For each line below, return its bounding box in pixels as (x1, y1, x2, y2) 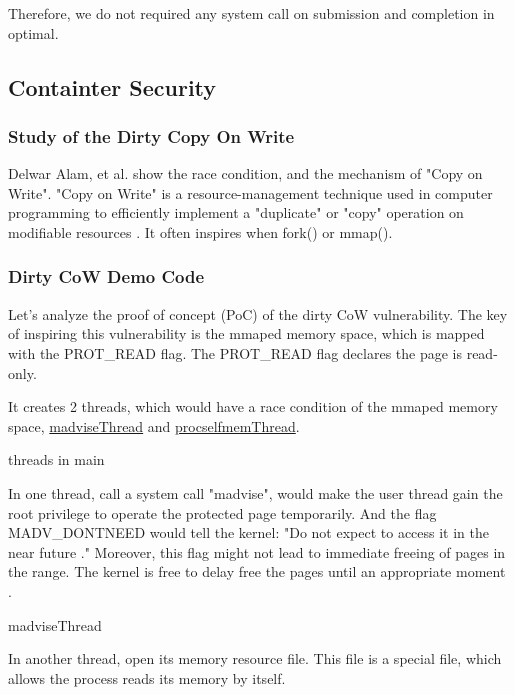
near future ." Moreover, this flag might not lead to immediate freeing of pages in (8, 541, 506, 562)
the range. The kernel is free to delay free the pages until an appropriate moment (8, 561, 506, 582)
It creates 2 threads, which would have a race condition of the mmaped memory (8, 396, 498, 417)
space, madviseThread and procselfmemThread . (8, 415, 300, 436)
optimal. (8, 22, 59, 43)
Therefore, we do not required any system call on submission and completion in (8, 3, 495, 23)
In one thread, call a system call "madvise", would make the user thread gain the (8, 482, 503, 503)
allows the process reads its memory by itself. (8, 667, 286, 688)
